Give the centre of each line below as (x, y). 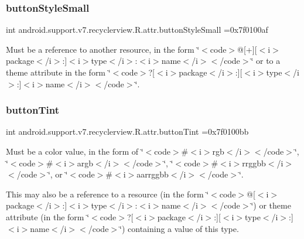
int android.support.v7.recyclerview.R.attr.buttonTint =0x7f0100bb (127, 132)
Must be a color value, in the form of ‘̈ (75, 151)
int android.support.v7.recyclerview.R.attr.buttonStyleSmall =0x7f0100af (137, 30)
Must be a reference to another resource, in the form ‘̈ (103, 49)
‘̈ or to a (266, 61)
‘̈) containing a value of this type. (179, 228)
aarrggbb (153, 174)
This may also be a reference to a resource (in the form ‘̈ (107, 194)
